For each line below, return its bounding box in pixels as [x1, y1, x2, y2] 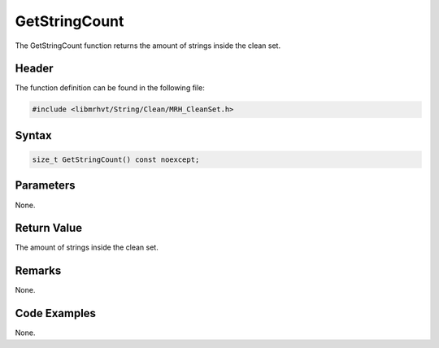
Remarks [15, 264, 62, 278]
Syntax [15, 128, 52, 142]
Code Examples [15, 307, 97, 320]
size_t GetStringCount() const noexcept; [32, 155, 200, 164]
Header [15, 62, 54, 76]
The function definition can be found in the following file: [15, 83, 205, 93]
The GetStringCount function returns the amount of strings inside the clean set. [15, 41, 280, 50]
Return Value [15, 221, 83, 235]
